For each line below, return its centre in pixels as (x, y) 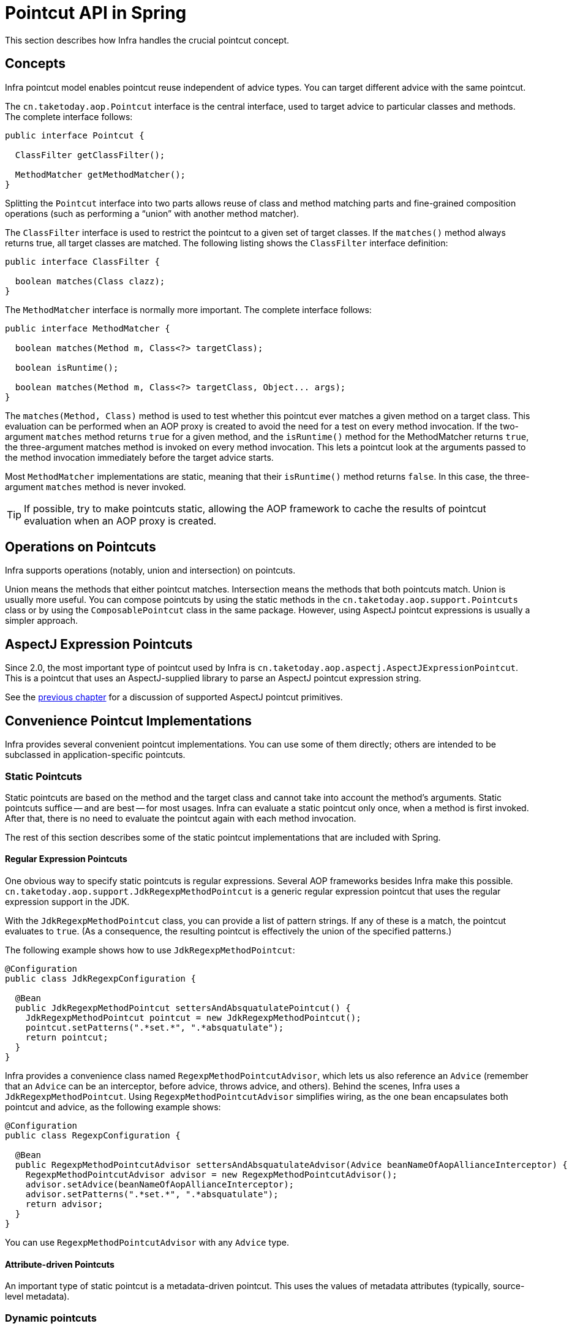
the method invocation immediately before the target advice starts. (139, 457)
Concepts (35, 64)
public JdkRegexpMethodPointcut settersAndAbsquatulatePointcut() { (183, 1008)
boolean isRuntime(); (67, 367)
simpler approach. (42, 621)
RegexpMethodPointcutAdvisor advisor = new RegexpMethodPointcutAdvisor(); (211, 1175)
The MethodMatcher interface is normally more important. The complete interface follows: (188, 309)
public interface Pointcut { (75, 135)
